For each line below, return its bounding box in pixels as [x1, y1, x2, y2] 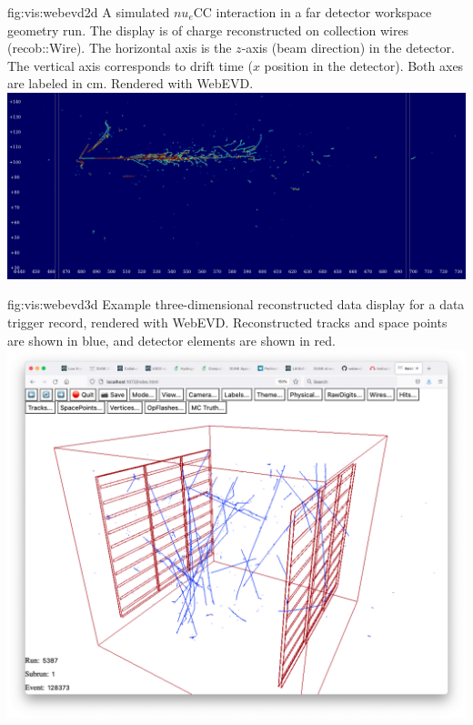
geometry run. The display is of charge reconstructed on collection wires [7, 20, 409, 39]
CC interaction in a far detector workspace [193, 3, 432, 21]
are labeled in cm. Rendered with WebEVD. [7, 74, 254, 93]
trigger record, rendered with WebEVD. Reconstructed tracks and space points [7, 312, 448, 331]
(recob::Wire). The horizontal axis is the [7, 38, 232, 57]
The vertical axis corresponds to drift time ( [7, 55, 253, 75]
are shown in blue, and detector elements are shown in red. [7, 330, 336, 349]
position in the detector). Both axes [264, 55, 464, 75]
